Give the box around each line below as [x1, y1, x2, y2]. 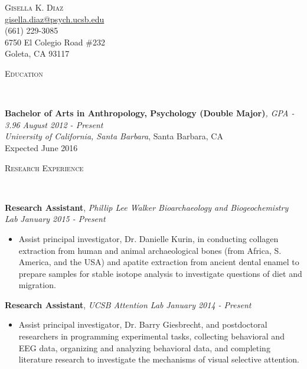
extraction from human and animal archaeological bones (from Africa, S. [18, 244, 282, 256]
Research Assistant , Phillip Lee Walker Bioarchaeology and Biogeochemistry [5, 201, 289, 213]
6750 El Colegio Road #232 [5, 35, 105, 48]
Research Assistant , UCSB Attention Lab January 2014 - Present [5, 298, 252, 311]
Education [5, 67, 43, 79]
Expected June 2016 [5, 141, 78, 154]
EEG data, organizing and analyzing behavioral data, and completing [18, 341, 270, 354]
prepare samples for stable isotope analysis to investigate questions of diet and [18, 267, 302, 279]
